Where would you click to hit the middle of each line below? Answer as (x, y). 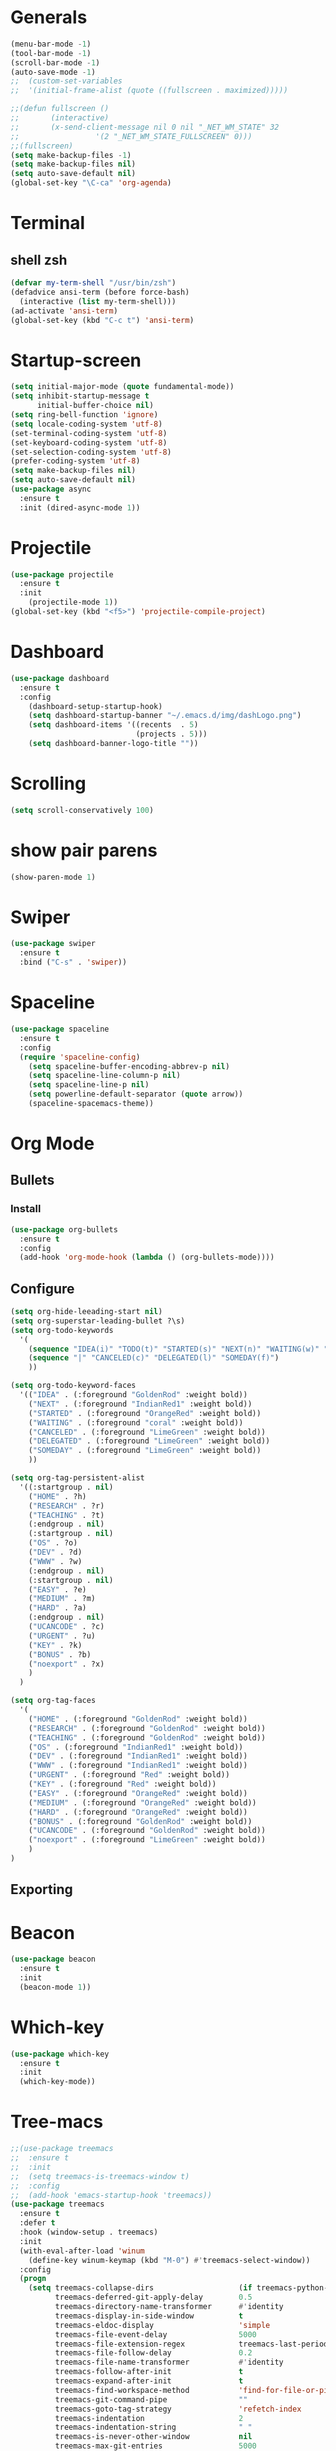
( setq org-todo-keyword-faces (73, 1386)
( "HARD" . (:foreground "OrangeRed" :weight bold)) (138, 1812)
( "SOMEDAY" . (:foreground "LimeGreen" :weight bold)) (145, 1451)
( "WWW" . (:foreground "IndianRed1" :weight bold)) (138, 1766)
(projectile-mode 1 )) (73, 602)
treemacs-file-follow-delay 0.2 (153, 2353)
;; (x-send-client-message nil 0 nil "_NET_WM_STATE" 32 (145, 127)
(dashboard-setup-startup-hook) (95, 706)
